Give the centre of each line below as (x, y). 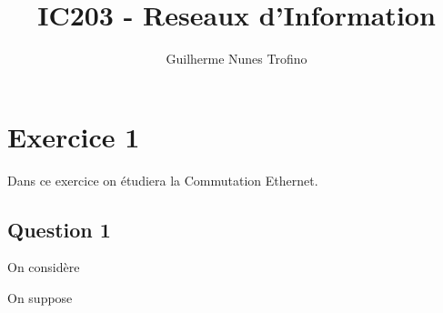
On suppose (40, 298)
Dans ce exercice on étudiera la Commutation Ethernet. (163, 180)
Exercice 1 (74, 136)
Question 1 (59, 229)
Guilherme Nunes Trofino (237, 59)
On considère (44, 267)
